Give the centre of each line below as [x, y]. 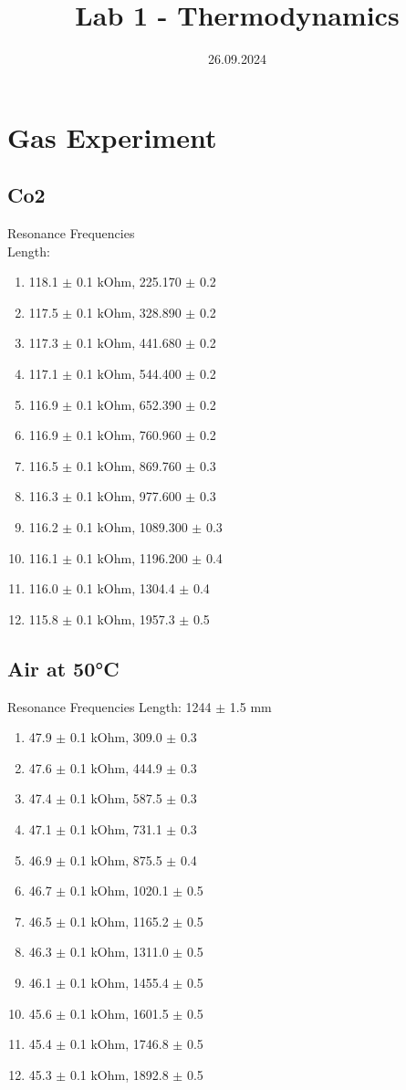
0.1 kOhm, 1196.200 [132, 557]
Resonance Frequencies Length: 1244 [109, 706]
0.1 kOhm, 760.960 [129, 435]
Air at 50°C [63, 668]
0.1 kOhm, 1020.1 [119, 891]
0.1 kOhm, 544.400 [129, 374]
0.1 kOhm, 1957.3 [125, 618]
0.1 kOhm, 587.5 [116, 798]
